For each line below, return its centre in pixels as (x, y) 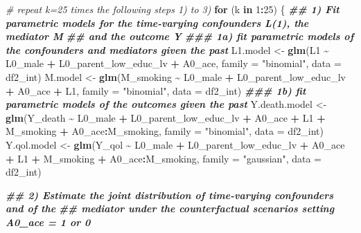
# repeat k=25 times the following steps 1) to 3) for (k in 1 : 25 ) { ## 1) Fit (173, 9)
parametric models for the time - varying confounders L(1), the (157, 22)
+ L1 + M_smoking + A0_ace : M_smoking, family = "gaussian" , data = (164, 158)
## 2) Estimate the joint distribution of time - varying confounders (170, 195)
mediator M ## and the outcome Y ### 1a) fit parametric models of (180, 36)
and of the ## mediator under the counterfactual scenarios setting (170, 208)
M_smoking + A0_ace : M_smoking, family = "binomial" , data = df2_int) (165, 131)
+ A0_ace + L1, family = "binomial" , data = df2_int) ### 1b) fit (156, 90)
